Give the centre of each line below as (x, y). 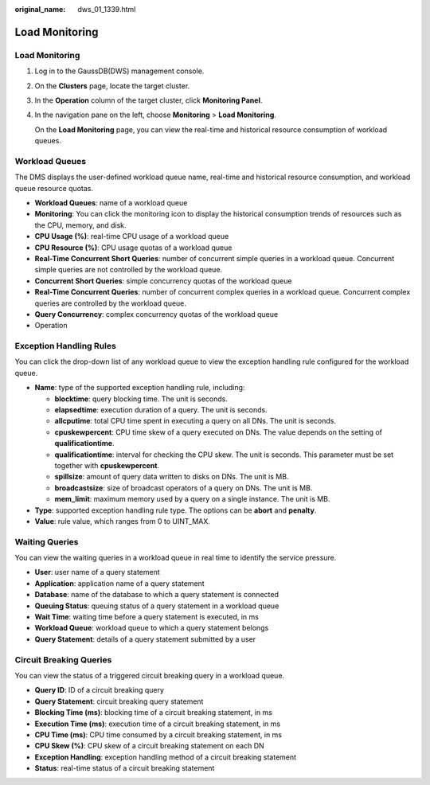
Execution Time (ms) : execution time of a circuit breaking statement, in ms (158, 724)
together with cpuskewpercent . (107, 465)
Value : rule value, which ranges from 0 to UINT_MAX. (122, 521)
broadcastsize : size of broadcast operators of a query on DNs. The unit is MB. (184, 488)
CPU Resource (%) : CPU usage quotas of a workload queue (133, 248)
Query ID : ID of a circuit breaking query (100, 690)
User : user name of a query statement (98, 572)
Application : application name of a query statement (119, 583)
